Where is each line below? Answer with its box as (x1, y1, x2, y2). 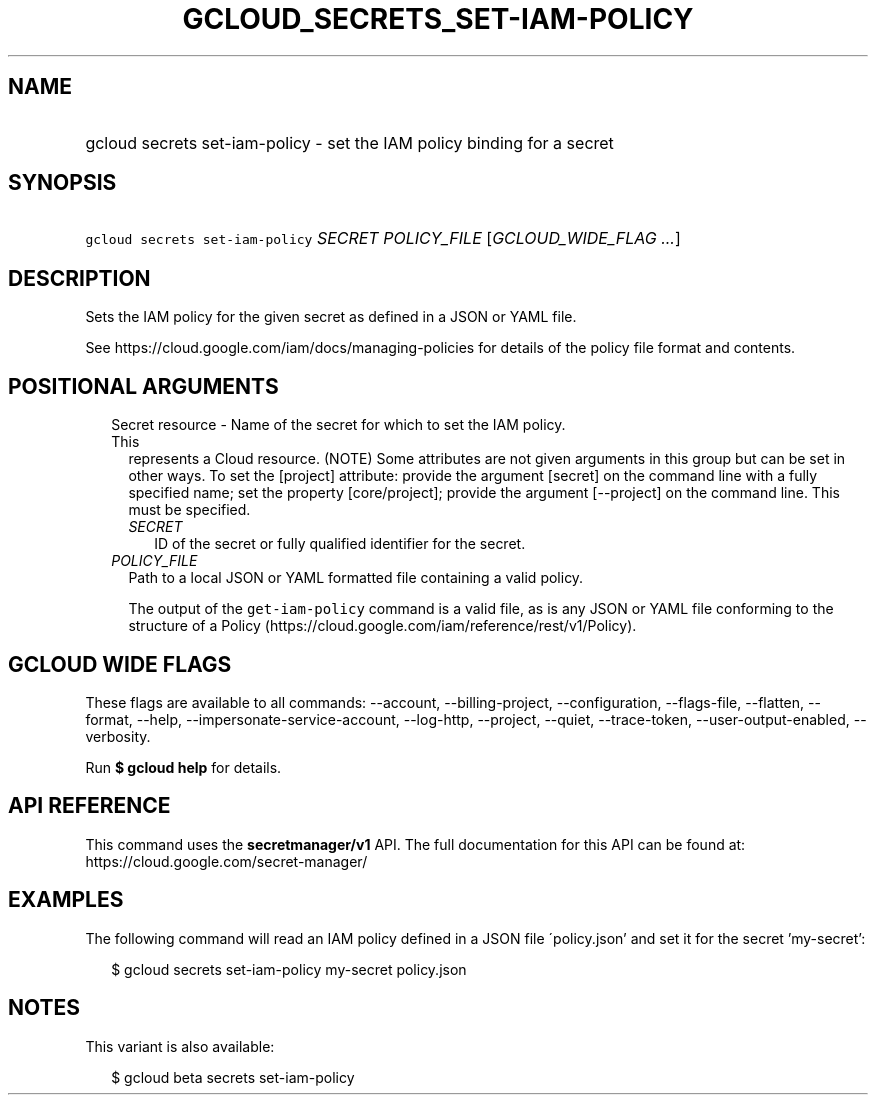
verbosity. (85, 727, 151, 745)
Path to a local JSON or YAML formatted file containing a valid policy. (128, 569, 584, 587)
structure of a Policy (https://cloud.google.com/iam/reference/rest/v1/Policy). (128, 617, 637, 635)
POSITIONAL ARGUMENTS (8, 373, 279, 399)
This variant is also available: (85, 1037, 275, 1055)
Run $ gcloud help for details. (85, 758, 282, 776)
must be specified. (128, 501, 251, 519)
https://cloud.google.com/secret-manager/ (85, 852, 368, 870)
